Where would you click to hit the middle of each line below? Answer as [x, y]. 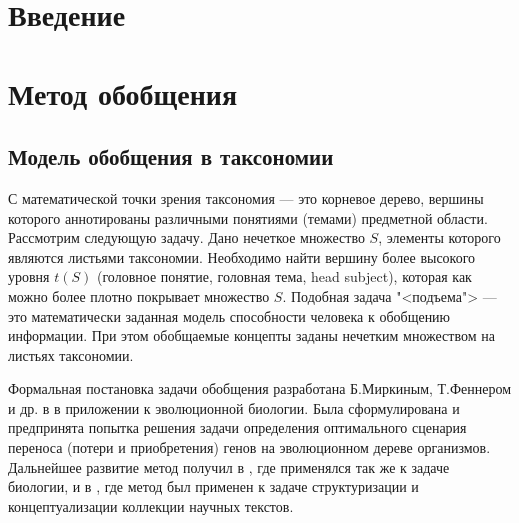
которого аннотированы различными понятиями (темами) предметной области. [248, 217]
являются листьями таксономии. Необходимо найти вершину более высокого [242, 256]
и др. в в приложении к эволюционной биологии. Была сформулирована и [234, 407]
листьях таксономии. [71, 354]
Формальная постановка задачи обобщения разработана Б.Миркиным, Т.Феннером [260, 388]
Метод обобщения [123, 92]
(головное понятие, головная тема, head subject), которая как [284, 276]
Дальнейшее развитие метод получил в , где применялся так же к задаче [229, 466]
